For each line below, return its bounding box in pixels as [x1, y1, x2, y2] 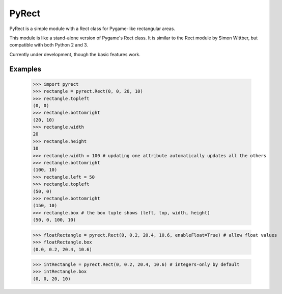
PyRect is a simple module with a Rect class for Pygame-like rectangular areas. [9, 26, 176, 32]
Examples [9, 64, 42, 73]
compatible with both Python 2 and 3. [9, 42, 89, 48]
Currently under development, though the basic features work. [9, 51, 141, 57]
